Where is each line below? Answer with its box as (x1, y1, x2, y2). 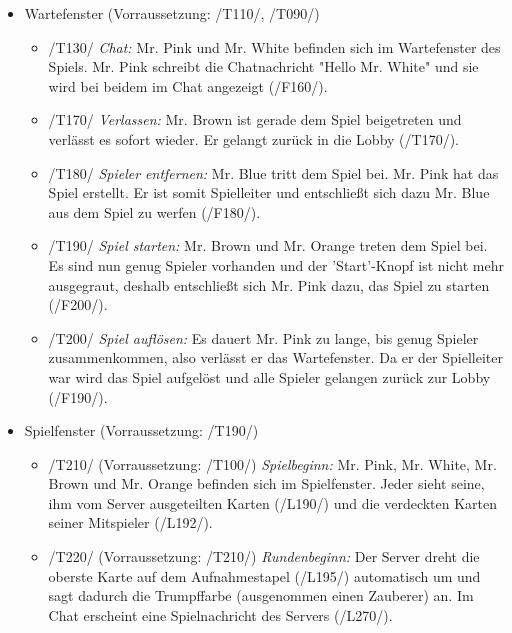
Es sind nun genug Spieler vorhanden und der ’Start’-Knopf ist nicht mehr (48, 254, 504, 275)
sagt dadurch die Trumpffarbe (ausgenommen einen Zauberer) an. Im (48, 585, 474, 606)
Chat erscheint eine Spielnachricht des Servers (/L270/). (48, 604, 393, 625)
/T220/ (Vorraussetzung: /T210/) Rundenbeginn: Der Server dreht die (48, 546, 480, 567)
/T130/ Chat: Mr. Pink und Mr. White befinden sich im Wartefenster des (48, 36, 501, 57)
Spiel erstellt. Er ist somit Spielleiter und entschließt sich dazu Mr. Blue (48, 182, 490, 203)
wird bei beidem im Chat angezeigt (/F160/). (48, 75, 328, 96)
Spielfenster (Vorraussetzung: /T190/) (24, 420, 259, 441)
